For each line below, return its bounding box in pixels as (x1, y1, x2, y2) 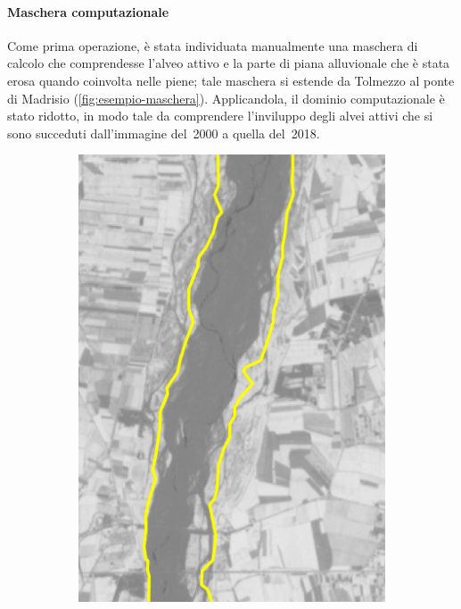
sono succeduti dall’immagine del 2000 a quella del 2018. (7, 123, 320, 142)
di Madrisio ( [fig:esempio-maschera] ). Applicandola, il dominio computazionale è (7, 88, 445, 107)
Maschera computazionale (7, 2, 169, 21)
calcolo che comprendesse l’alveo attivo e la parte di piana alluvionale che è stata (7, 54, 450, 72)
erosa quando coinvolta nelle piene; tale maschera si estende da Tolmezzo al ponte (7, 71, 455, 89)
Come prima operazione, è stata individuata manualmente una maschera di (7, 36, 418, 54)
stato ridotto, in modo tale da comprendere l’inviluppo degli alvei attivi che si (7, 106, 433, 125)
